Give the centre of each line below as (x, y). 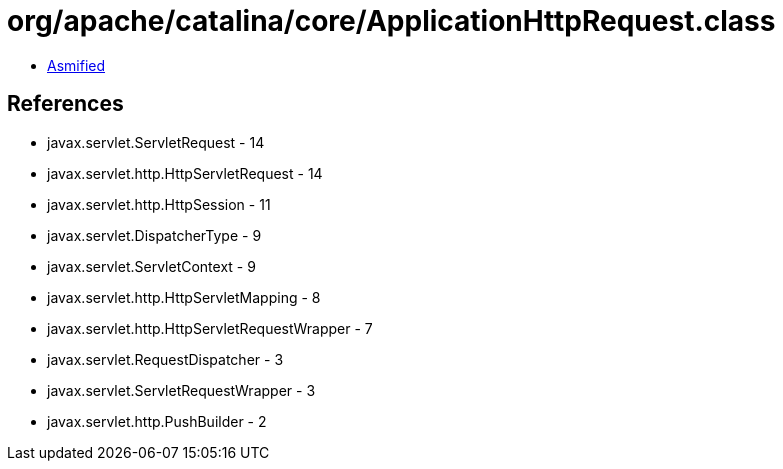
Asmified (76, 65)
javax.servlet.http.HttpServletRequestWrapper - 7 (210, 328)
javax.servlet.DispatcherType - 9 (154, 235)
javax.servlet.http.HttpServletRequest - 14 (185, 173)
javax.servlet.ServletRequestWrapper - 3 (181, 390)
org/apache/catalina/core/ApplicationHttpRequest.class (391, 21)
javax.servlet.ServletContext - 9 (151, 266)
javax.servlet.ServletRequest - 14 (156, 142)
